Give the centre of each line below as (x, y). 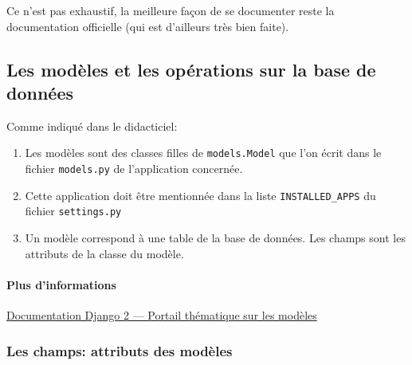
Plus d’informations (61, 284)
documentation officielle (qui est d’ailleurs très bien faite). (148, 26)
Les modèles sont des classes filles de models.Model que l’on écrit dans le (203, 153)
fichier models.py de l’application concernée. (134, 169)
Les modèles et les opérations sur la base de (191, 69)
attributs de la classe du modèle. (104, 253)
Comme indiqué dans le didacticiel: (92, 126)
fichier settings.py (73, 211)
